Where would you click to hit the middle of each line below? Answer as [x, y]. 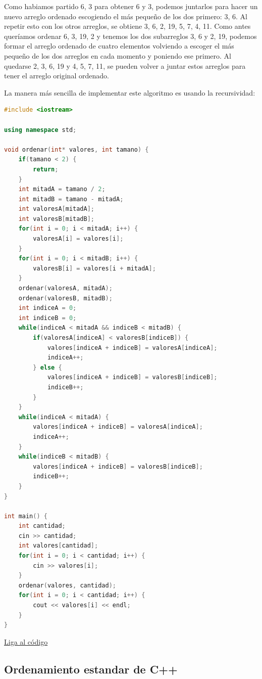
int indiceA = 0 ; [47, 308]
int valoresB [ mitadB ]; [57, 219]
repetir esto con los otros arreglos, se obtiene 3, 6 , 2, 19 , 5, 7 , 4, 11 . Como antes [127, 26]
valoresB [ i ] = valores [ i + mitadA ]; [94, 268]
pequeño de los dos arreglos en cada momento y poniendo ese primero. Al [118, 55]
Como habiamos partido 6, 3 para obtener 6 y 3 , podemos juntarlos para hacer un [131, 6]
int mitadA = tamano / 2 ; [62, 189]
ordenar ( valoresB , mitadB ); [65, 298]
